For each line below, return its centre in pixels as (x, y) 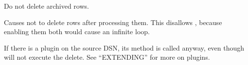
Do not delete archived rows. (46, 6)
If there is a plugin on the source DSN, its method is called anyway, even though (124, 47)
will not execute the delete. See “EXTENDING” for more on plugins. (107, 57)
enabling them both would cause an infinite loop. (77, 32)
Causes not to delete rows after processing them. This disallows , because (113, 22)
